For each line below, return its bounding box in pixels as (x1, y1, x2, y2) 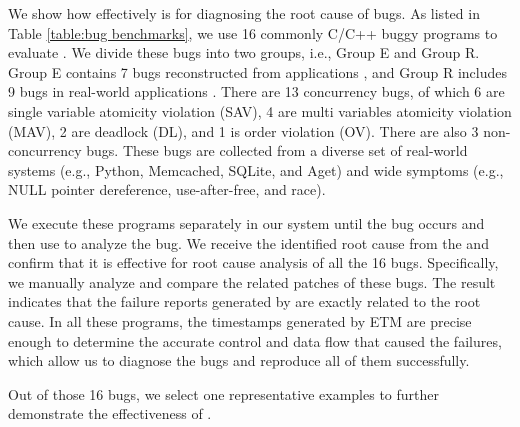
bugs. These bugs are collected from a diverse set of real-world (86, 140, 468, 161)
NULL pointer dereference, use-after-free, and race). (8, 179, 326, 200)
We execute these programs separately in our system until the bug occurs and (8, 212, 485, 233)
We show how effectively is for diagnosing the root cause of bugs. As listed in (8, 3, 480, 23)
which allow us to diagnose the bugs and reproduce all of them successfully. (8, 350, 470, 371)
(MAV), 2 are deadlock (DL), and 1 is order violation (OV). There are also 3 (8, 120, 479, 141)
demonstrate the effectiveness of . (8, 403, 212, 424)
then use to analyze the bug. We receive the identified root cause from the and (8, 232, 489, 253)
